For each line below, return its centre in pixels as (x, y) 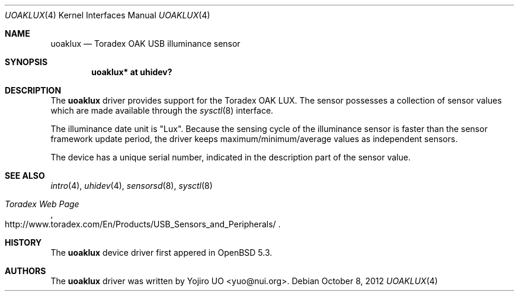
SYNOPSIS (26, 62)
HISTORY (23, 242)
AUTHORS (25, 271)
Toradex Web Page (42, 204)
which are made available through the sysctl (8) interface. (162, 110)
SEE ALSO (25, 176)
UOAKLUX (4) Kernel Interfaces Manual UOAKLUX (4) (108, 15)
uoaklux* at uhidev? (132, 72)
